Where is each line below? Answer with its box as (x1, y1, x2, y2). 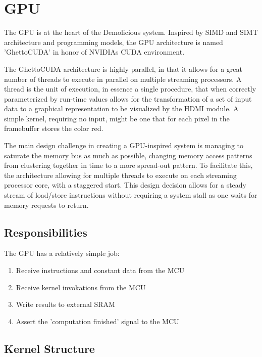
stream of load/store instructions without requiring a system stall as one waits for (4, 190, 257, 200)
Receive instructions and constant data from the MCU (16, 265, 185, 276)
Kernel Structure (4, 340, 95, 356)
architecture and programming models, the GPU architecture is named (4, 36, 223, 47)
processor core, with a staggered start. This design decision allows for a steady (4, 180, 246, 190)
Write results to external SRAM (16, 299, 115, 309)
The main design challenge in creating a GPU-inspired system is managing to (4, 140, 244, 151)
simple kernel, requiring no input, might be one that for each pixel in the (4, 113, 230, 123)
